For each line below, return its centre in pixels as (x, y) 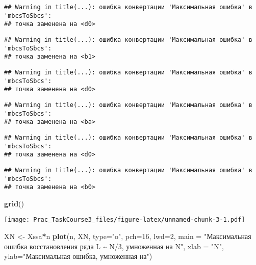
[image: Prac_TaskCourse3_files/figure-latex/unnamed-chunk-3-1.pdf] (125, 220)
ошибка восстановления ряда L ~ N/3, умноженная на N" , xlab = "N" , (114, 246)
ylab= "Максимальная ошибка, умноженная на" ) (78, 256)
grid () (14, 203)
